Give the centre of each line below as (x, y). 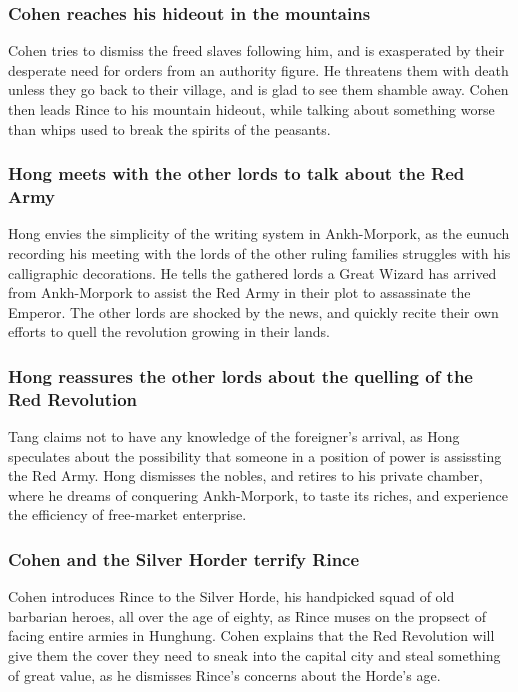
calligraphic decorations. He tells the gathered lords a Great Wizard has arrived (252, 272)
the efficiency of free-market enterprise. (127, 514)
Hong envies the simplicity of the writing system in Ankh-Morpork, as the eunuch (259, 233)
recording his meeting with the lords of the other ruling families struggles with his (259, 252)
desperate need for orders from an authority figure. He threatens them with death (258, 69)
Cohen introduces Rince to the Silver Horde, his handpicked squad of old (231, 596)
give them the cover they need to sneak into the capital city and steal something (254, 655)
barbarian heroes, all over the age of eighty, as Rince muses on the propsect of (247, 615)
